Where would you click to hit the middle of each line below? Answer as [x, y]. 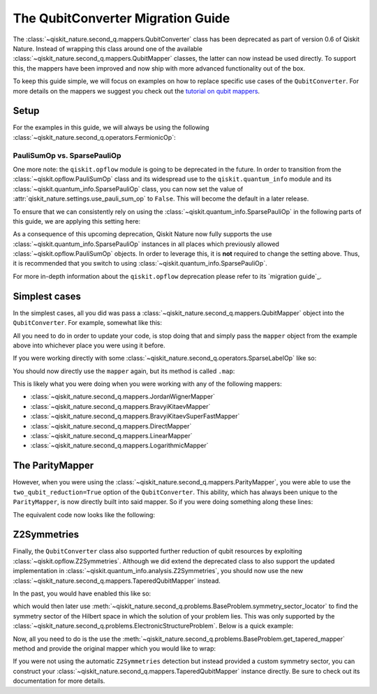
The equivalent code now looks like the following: [84, 514]
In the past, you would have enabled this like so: [82, 593]
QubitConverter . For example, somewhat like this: [88, 323]
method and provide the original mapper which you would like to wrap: [114, 648]
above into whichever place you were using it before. [89, 345]
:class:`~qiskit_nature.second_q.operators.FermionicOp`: [94, 137]
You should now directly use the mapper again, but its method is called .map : [124, 371]
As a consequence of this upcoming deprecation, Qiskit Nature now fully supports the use [142, 234]
